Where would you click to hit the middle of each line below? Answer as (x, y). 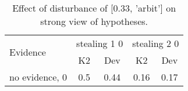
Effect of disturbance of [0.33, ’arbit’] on (94, 8)
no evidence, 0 (38, 77)
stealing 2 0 (156, 43)
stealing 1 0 (100, 43)
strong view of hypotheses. (94, 21)
